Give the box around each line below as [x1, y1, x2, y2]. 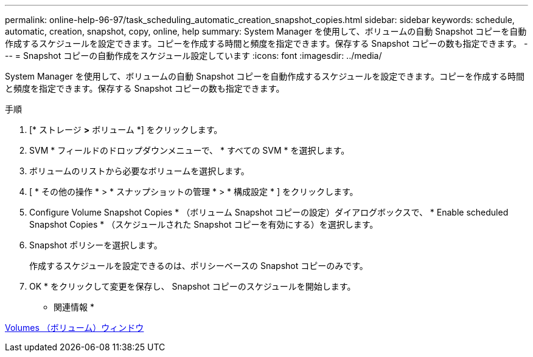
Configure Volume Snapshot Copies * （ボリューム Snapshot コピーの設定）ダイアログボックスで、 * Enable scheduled [29, 207, 509, 217]
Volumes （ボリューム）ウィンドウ [5, 322, 144, 333]
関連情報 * [54, 302, 94, 312]
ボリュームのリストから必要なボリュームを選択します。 [29, 166, 249, 176]
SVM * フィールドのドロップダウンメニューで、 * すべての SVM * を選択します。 [29, 145, 350, 155]
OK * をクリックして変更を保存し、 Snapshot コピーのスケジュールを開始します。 [29, 281, 356, 291]
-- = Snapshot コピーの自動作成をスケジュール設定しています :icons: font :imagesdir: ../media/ [5, 50, 382, 61]
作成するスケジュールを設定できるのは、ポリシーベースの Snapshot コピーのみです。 [29, 260, 368, 271]
